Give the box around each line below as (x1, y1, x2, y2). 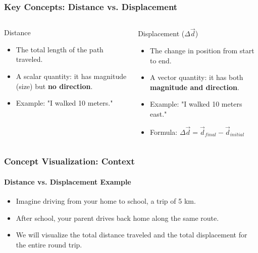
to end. (149, 55, 172, 65)
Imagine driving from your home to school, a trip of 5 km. (16, 196, 196, 206)
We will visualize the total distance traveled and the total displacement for (16, 229, 247, 240)
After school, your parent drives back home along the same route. (16, 212, 219, 223)
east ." (149, 109, 167, 119)
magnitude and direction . (149, 81, 239, 92)
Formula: (149, 126, 178, 137)
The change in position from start (149, 45, 254, 56)
